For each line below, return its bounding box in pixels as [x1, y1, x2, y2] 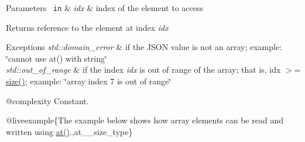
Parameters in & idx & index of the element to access [6, 2, 204, 13]
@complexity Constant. [6, 94, 89, 106]
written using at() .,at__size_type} [6, 125, 133, 137]
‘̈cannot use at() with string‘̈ [6, 52, 107, 64]
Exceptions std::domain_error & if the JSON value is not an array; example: [6, 41, 282, 53]
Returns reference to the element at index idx [6, 21, 169, 33]
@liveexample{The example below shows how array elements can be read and [6, 114, 283, 126]
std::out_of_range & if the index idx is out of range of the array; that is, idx [6, 63, 281, 76]
